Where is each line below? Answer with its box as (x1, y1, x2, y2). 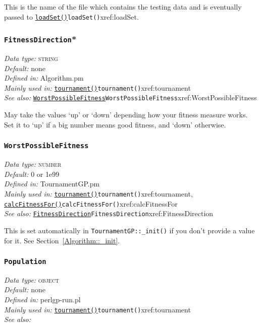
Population (4, 257, 46, 266)
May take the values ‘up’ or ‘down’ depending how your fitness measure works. (4, 109, 248, 120)
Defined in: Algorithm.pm (4, 73, 84, 83)
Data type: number (4, 159, 62, 169)
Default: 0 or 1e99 (4, 168, 60, 179)
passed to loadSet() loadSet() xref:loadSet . (4, 11, 139, 22)
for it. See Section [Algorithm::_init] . (4, 235, 120, 245)
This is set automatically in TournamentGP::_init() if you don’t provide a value (4, 225, 255, 235)
